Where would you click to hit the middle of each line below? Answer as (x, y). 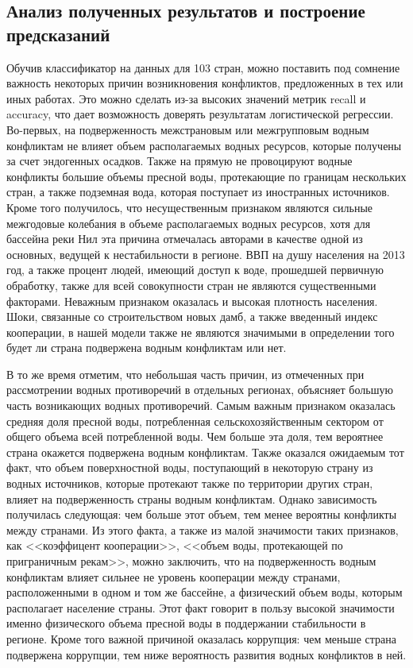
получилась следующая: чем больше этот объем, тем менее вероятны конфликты (202, 514)
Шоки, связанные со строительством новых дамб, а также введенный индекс (192, 317)
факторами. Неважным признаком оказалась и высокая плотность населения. (192, 301)
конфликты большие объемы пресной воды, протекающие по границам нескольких (206, 176)
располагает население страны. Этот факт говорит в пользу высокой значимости (201, 607)
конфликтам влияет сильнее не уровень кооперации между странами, (174, 576)
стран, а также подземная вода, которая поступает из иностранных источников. (198, 192)
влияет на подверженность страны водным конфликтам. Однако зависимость (192, 498)
